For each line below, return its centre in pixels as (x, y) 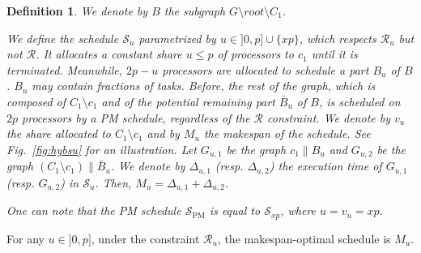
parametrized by (177, 38)
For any (26, 238)
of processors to (255, 54)
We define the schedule (63, 38)
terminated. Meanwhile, (64, 69)
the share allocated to (59, 133)
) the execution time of (325, 166)
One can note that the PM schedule (94, 210)
